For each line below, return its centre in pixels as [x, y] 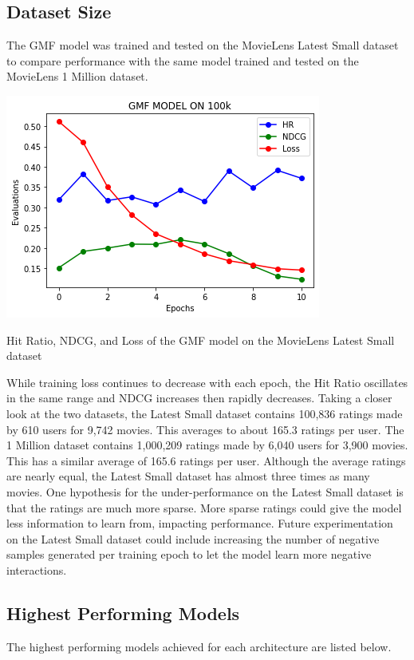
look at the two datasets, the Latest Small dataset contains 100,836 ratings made [205, 413]
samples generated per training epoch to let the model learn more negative [189, 554]
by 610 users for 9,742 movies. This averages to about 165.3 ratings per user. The [205, 429]
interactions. [37, 569]
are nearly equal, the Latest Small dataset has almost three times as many [188, 476]
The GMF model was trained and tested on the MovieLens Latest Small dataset [203, 45]
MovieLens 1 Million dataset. [77, 76]
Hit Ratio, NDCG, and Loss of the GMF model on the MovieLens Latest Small [201, 340]
